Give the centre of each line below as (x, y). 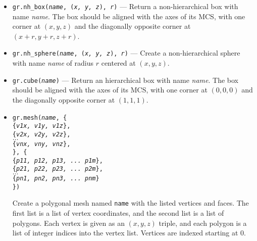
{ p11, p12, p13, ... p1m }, (58, 160)
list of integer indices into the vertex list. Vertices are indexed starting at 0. (129, 233)
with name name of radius (53, 63)
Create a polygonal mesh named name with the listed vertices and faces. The (131, 203)
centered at (118, 63)
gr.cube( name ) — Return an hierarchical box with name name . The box (125, 80)
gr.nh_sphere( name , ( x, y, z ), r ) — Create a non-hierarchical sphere (126, 53)
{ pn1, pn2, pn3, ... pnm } (56, 179)
